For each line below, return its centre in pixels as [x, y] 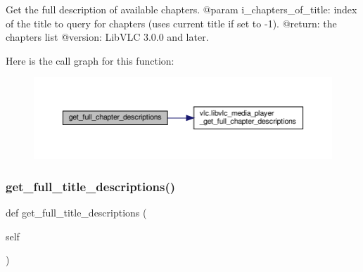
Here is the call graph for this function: [90, 60]
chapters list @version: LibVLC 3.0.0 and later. [107, 37]
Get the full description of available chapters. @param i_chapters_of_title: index [181, 9]
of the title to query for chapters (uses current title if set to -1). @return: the [171, 23]
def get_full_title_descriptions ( [76, 212]
